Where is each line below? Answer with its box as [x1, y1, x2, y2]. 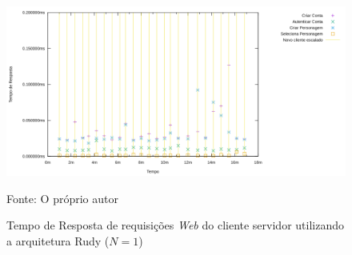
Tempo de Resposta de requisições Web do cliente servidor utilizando [6, 217, 344, 233]
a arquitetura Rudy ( [6, 232, 110, 249]
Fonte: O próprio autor [6, 189, 118, 206]
